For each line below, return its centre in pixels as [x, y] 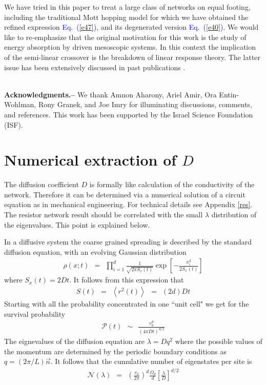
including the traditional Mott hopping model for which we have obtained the [126, 17]
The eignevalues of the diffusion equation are [74, 341]
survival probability [35, 313]
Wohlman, [20, 104]
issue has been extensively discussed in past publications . [95, 67]
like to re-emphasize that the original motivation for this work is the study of [125, 37]
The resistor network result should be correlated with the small [104, 215]
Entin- [229, 94]
